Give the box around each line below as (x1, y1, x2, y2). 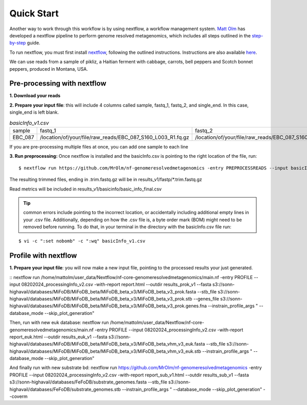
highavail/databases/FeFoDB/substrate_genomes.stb (9, 386, 121, 392)
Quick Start (9, 8, 59, 19)
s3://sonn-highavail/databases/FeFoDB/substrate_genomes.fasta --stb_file (9, 379, 167, 385)
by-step (9, 40, 26, 46)
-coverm (9, 393, 28, 399)
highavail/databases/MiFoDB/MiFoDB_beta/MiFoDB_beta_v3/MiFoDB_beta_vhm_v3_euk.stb (9, 348, 202, 354)
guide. (27, 40, 40, 46)
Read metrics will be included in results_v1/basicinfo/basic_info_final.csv (9, 186, 162, 192)
